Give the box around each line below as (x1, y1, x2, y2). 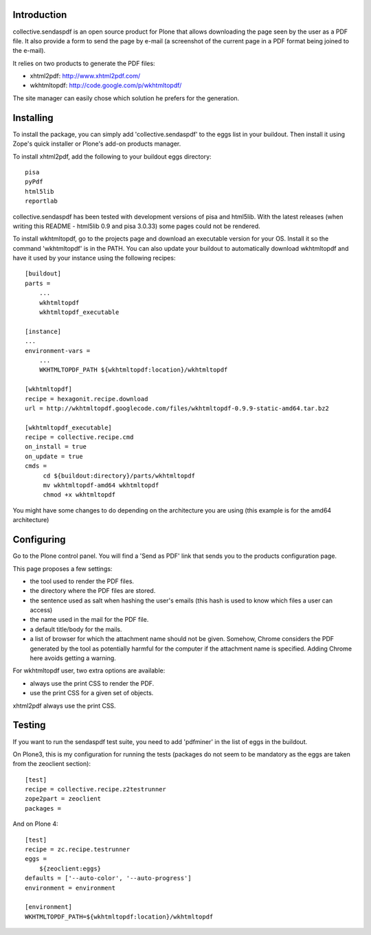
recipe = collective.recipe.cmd (25, 433, 134, 441)
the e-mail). (12, 47, 46, 55)
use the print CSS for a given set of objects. (30, 689, 154, 697)
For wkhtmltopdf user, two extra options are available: (12, 666, 166, 675)
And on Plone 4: (12, 820, 58, 828)
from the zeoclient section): (12, 760, 91, 768)
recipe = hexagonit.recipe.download (25, 395, 148, 403)
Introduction (12, 9, 67, 21)
